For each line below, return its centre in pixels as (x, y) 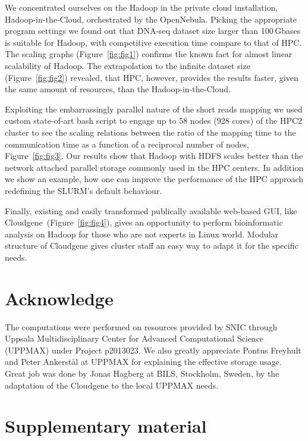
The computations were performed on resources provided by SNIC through (141, 326)
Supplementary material (106, 426)
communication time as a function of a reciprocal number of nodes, (127, 144)
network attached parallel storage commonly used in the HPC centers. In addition (154, 167)
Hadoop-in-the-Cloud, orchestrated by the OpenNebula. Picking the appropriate (151, 19)
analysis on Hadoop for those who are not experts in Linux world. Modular (142, 234)
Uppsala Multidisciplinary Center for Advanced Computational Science (134, 338)
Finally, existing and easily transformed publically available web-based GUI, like (151, 210)
